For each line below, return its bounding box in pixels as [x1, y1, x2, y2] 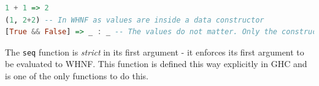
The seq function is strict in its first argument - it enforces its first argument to [5, 45, 304, 58]
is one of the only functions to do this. [5, 70, 148, 82]
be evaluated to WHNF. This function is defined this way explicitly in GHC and [5, 57, 307, 70]
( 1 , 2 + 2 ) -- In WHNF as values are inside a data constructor [5, 15, 264, 24]
